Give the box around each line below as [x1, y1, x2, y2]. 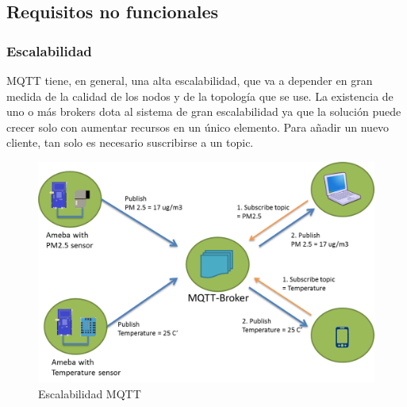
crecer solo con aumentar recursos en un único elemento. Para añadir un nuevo [6, 118, 390, 135]
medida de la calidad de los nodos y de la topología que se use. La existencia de [6, 87, 394, 104]
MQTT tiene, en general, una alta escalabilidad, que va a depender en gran [6, 72, 373, 88]
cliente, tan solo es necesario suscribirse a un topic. [6, 134, 254, 151]
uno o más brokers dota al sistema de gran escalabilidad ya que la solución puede [6, 103, 401, 120]
